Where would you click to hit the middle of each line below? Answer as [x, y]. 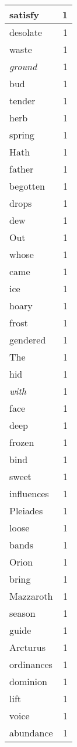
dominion [28, 681]
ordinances [31, 664]
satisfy [24, 14]
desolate [26, 32]
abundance [31, 733]
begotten [27, 186]
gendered [28, 340]
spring [22, 135]
